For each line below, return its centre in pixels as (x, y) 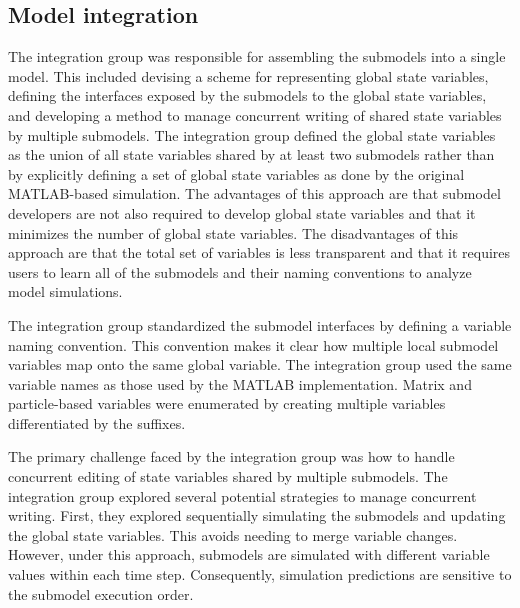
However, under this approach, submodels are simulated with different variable (249, 554)
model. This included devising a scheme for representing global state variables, (248, 75)
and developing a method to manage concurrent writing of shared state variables (255, 114)
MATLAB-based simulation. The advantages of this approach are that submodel (254, 193)
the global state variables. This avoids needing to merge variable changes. (233, 534)
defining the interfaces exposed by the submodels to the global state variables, (247, 95)
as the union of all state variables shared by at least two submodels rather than (251, 154)
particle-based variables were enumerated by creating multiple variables (227, 403)
